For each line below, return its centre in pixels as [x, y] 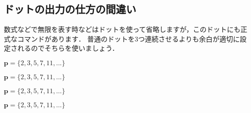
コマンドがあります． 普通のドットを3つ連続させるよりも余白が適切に [128, 38]
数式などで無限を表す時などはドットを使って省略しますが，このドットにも [122, 29]
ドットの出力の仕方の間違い [70, 9]
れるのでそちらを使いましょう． [68, 48]
